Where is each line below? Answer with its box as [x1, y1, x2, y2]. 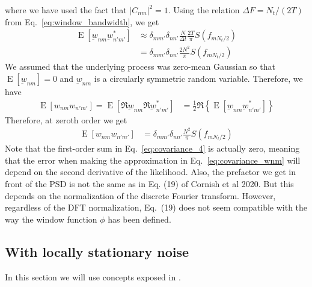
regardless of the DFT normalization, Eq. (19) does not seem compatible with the [5, 201, 308, 214]
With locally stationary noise [5, 242, 189, 261]
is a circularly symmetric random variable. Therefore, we [94, 72, 303, 84]
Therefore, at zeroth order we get [5, 113, 127, 126]
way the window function [5, 212, 97, 225]
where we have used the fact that [5, 4, 127, 16]
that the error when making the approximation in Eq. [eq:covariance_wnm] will [5, 153, 301, 166]
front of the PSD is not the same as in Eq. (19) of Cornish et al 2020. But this [5, 177, 294, 190]
